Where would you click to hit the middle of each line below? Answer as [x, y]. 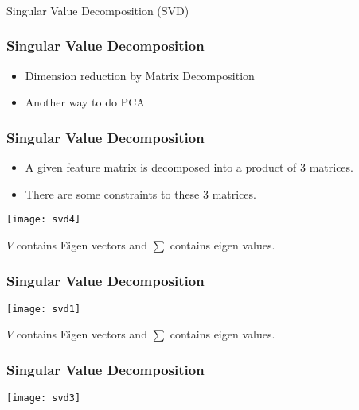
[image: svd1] [44, 309]
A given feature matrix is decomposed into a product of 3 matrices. [189, 167]
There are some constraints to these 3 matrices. [140, 193]
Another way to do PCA [85, 102]
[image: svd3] [44, 398]
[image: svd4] [44, 220]
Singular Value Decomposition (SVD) [98, 10]
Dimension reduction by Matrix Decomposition [140, 75]
